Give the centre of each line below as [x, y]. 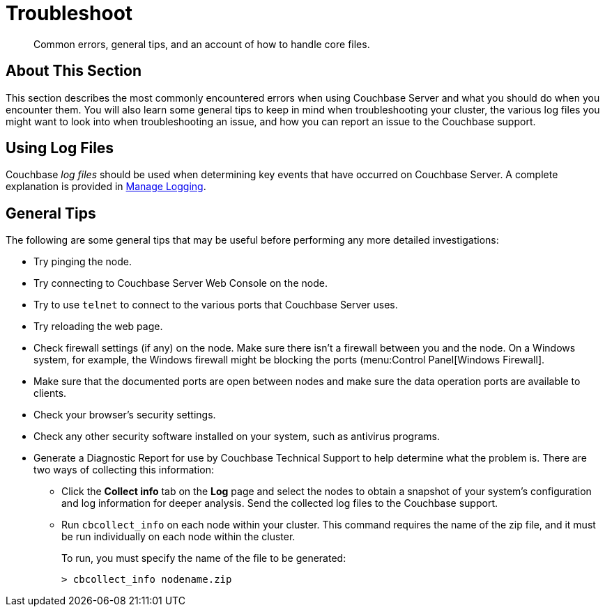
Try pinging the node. [83, 262]
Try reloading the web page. [98, 327]
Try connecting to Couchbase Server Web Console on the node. [181, 283]
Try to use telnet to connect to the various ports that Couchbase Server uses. [216, 305]
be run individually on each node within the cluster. [178, 537]
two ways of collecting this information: [124, 470]
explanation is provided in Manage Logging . [106, 187]
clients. [50, 393]
